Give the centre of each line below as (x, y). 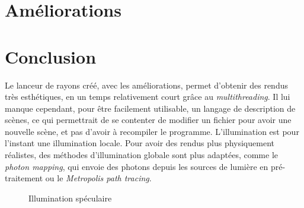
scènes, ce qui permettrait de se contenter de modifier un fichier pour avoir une (148, 120)
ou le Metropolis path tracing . (98, 178)
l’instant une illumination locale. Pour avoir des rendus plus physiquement (140, 143)
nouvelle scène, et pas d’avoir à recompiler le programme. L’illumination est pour (152, 131)
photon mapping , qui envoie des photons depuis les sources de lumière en (137, 166)
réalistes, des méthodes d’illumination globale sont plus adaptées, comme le (141, 155)
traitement (24, 178)
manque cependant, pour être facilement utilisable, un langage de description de (150, 108)
